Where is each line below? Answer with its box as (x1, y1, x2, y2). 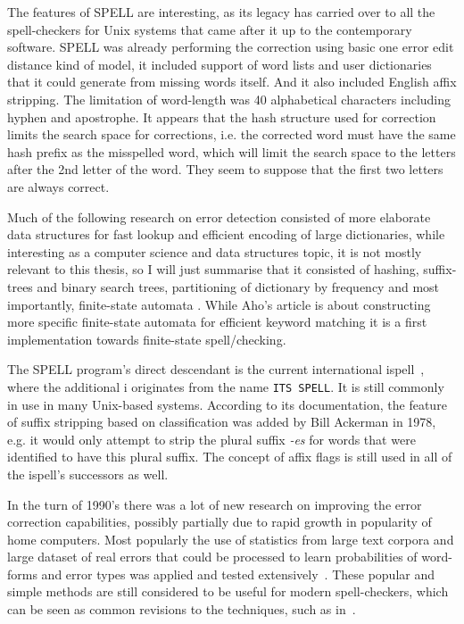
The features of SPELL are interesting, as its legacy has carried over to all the (7, 3, 435, 21)
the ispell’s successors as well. (7, 464, 169, 483)
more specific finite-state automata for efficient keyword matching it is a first (7, 312, 427, 331)
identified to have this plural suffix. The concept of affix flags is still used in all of (7, 447, 452, 466)
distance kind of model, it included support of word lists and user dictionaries (7, 54, 432, 73)
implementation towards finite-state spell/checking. (7, 329, 286, 348)
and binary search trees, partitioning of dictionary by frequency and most (37, 277, 440, 295)
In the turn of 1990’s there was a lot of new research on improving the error (7, 495, 422, 513)
